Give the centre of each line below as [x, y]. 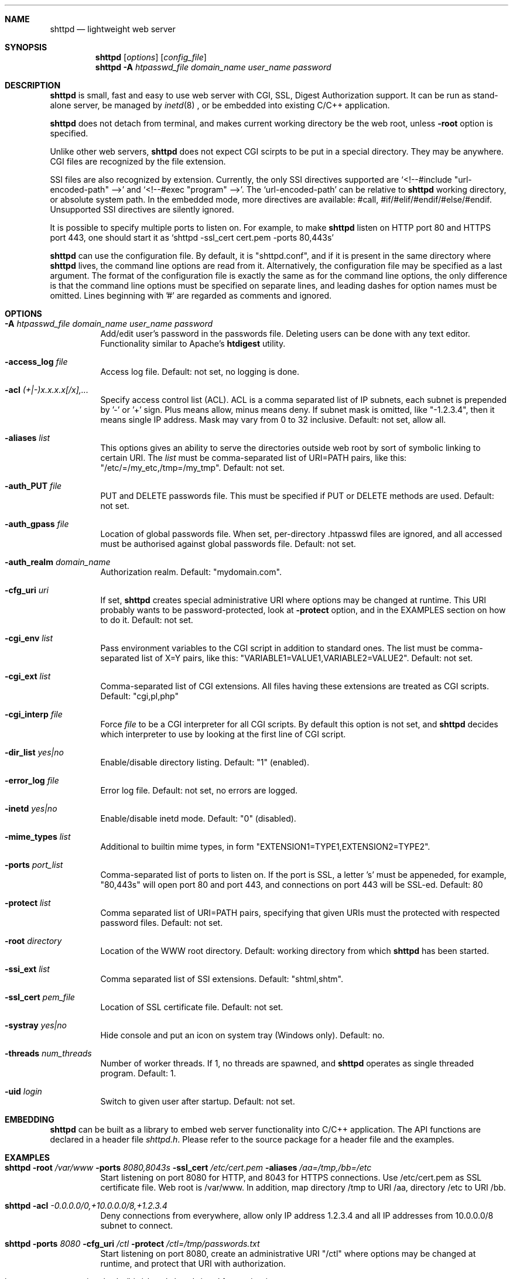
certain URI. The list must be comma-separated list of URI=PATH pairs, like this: [254, 458]
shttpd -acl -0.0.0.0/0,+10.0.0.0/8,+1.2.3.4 [86, 1206]
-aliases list [28, 438]
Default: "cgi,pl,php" [139, 696]
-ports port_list [34, 865]
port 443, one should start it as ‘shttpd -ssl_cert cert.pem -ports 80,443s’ [192, 237]
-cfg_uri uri [27, 590]
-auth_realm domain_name [58, 562]
